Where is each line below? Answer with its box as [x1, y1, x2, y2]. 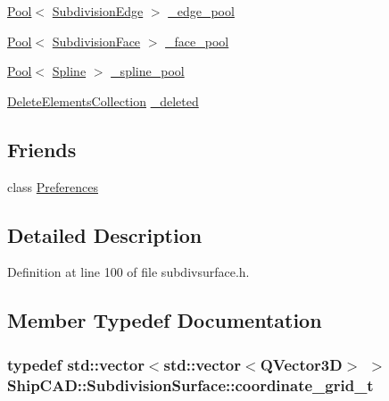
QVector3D [260, 353, 343, 375]
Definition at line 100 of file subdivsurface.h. [7, 263, 250, 281]
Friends [7, 135, 77, 163]
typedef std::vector [7, 353, 145, 375]
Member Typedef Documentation [7, 306, 322, 334]
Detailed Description [7, 221, 203, 248]
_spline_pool [111, 62, 185, 80]
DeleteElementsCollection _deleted [7, 91, 199, 110]
